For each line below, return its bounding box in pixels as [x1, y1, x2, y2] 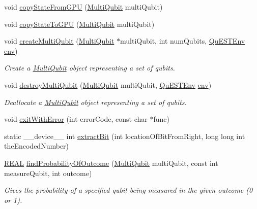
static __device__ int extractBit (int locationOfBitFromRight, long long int [4, 130, 245, 141]
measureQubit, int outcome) [4, 167, 92, 178]
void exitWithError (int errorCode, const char [4, 114, 148, 124]
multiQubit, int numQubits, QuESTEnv [120, 36, 245, 46]
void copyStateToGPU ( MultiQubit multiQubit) [4, 18, 155, 29]
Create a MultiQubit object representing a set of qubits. [4, 62, 175, 73]
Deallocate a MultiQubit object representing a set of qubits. [4, 96, 187, 107]
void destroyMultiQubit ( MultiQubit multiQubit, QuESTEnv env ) [4, 79, 212, 90]
